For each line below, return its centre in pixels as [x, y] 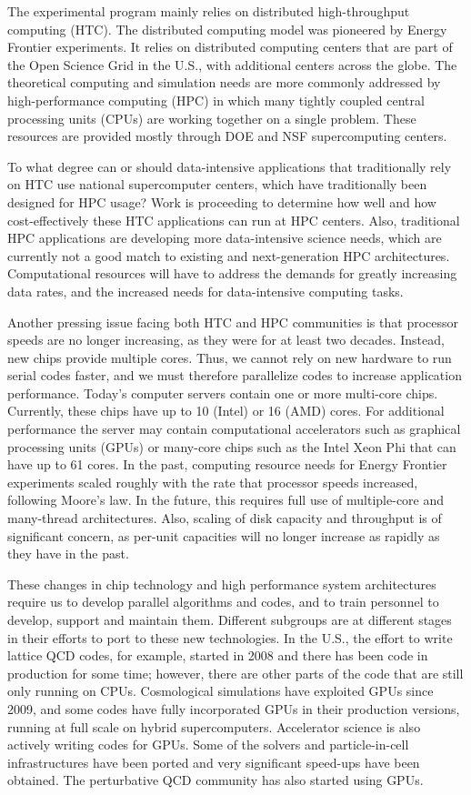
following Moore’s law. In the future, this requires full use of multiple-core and [226, 500]
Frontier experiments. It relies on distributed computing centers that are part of [230, 47]
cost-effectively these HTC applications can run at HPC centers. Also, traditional [234, 220]
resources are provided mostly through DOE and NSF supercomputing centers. [227, 136]
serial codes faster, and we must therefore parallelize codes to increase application [235, 375]
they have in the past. [68, 553]
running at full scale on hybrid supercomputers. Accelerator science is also [214, 726]
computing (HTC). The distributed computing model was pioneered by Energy [227, 29]
